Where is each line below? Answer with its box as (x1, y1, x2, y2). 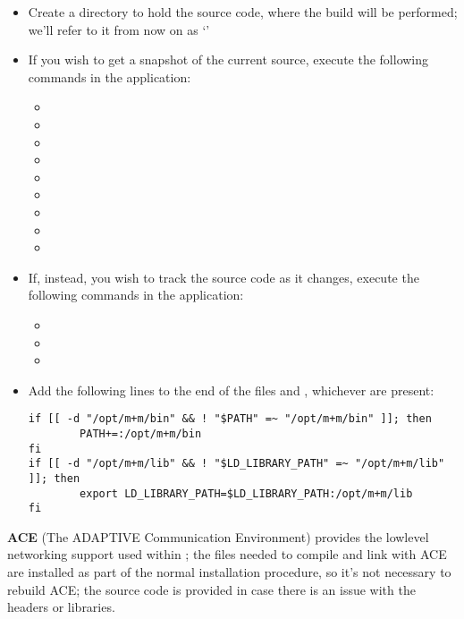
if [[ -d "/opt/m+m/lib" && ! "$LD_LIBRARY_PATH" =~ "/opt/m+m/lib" (28, 457, 445, 471)
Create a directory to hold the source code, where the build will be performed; (28, 3, 458, 21)
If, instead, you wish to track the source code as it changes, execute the (28, 267, 419, 286)
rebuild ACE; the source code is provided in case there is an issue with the (7, 580, 416, 598)
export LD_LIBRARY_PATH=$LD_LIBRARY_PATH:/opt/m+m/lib (80, 487, 413, 500)
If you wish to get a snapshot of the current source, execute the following (28, 50, 429, 69)
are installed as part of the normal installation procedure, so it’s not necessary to (7, 563, 451, 581)
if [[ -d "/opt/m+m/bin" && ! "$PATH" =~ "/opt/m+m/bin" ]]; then (28, 412, 432, 426)
